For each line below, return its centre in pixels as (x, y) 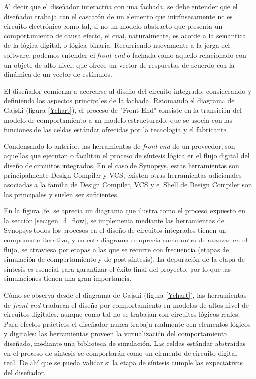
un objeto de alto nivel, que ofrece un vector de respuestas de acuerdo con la (119, 64)
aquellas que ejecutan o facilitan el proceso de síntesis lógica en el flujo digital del (127, 155)
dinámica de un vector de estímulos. (58, 74)
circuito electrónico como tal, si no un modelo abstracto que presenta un (113, 26)
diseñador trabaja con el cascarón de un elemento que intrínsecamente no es (118, 16)
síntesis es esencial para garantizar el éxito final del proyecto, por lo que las (118, 268)
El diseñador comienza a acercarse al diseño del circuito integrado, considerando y (128, 90)
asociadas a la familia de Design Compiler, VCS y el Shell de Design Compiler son (128, 185)
